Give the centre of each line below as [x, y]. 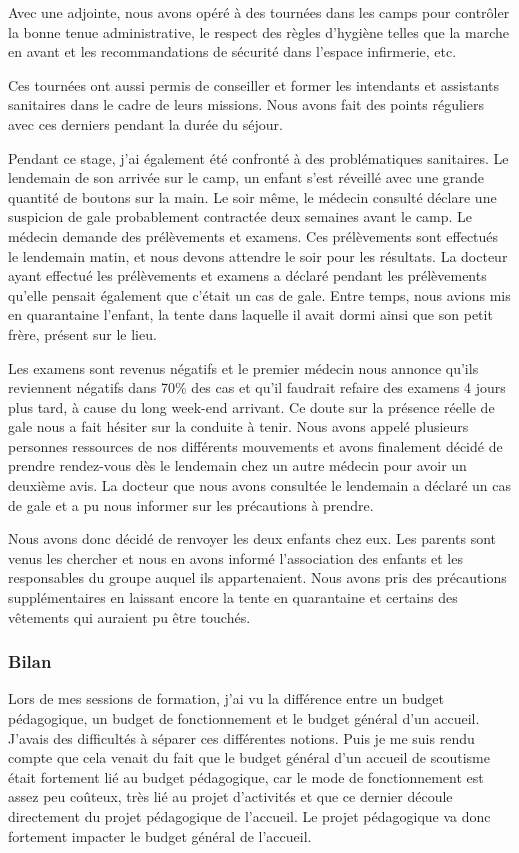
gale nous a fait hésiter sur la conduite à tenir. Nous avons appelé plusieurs [238, 426]
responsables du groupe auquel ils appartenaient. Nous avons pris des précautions [257, 577]
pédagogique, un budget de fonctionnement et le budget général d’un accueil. [244, 718]
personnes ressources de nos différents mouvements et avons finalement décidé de [255, 445]
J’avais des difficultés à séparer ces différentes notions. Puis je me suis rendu [241, 737]
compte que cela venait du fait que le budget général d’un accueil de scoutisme [249, 757]
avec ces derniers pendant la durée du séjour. [145, 123]
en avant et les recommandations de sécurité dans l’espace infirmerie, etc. [232, 51]
